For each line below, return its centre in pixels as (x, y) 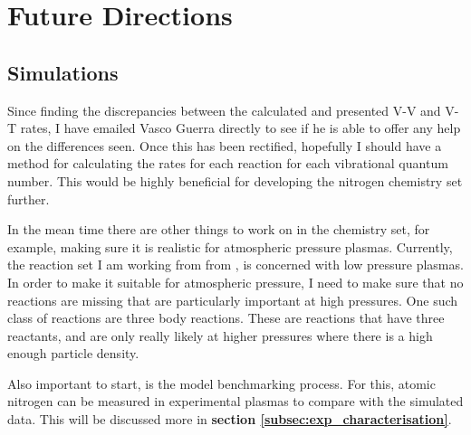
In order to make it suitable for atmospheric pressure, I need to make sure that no (235, 282)
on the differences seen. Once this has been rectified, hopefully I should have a (225, 145)
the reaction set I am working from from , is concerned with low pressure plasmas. (235, 265)
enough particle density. (73, 353)
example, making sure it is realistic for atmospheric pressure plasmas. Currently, (230, 246)
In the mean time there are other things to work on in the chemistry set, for (219, 229)
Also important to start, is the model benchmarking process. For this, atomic (221, 383)
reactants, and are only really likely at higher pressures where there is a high (220, 335)
